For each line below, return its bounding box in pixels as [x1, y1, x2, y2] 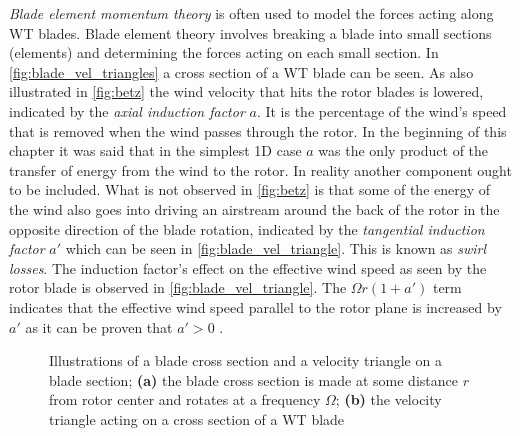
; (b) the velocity [335, 389, 442, 410]
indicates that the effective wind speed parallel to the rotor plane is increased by [9, 296, 502, 317]
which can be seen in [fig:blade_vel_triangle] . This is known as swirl [65, 238, 487, 259]
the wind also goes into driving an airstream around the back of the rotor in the [9, 198, 500, 219]
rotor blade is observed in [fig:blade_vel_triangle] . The [9, 277, 347, 298]
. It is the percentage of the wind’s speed [256, 100, 507, 121]
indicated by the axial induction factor [9, 100, 245, 121]
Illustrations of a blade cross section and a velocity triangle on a [49, 350, 442, 371]
